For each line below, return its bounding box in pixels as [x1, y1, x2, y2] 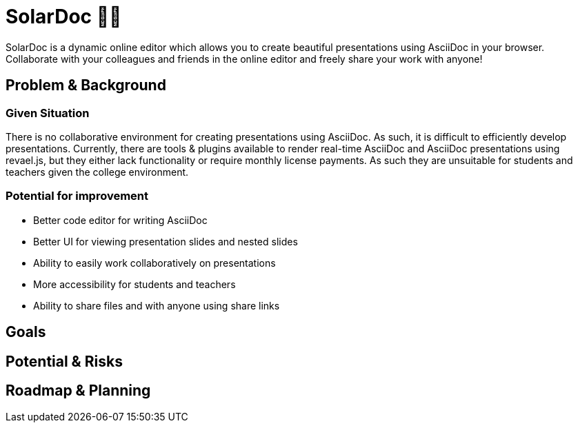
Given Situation [6, 105, 90, 120]
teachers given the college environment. [6, 165, 189, 178]
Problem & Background [6, 77, 166, 94]
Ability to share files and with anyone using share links [33, 299, 280, 312]
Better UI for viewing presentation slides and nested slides [33, 235, 298, 247]
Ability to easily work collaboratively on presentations [33, 256, 276, 269]
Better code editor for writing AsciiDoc [33, 214, 208, 226]
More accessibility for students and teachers [33, 278, 236, 290]
